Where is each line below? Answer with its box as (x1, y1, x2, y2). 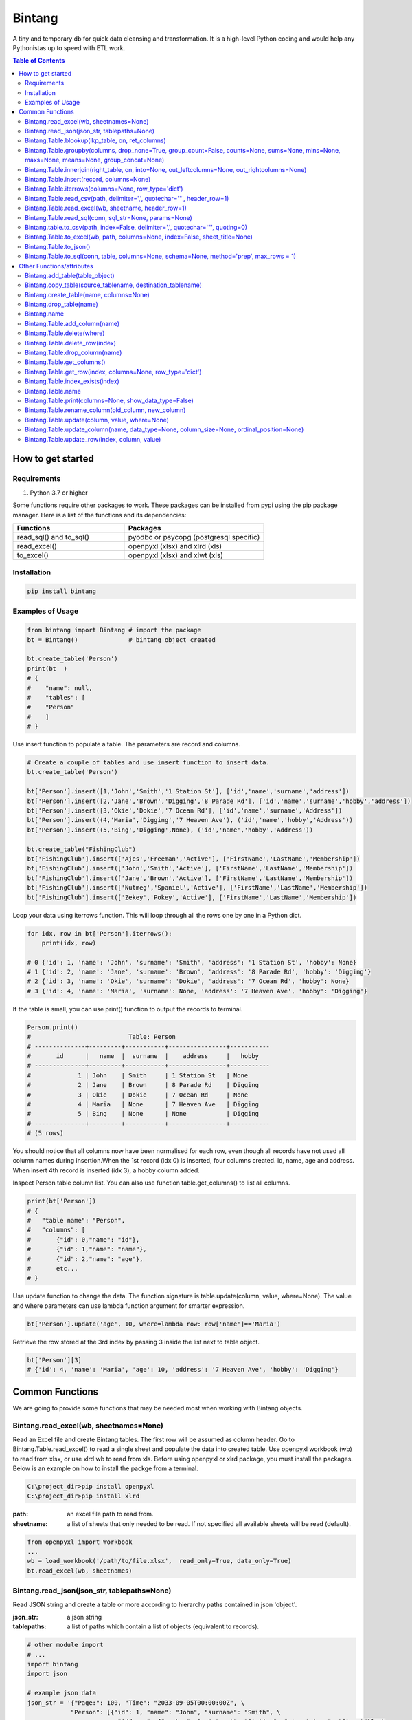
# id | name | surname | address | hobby (27, 1052, 260, 1060)
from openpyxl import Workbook (27, 1538, 133, 1546)
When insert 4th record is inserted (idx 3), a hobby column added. (12, 1166, 201, 1174)
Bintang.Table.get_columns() (25, 358, 106, 366)
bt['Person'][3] (27, 1356, 82, 1364)
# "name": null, (27, 684, 93, 691)
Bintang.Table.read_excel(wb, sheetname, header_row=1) (25, 204, 187, 213)
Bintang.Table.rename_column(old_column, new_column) (25, 406, 186, 414)
